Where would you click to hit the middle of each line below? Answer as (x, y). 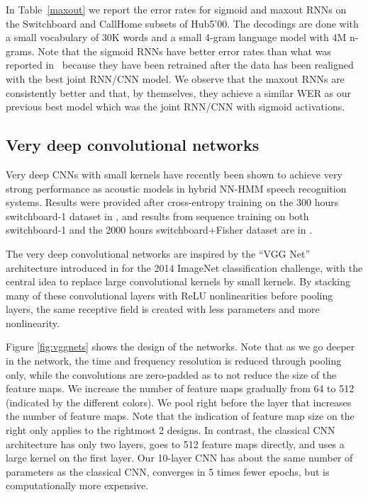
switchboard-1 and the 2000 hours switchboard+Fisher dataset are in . (159, 230)
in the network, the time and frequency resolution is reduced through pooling (174, 361)
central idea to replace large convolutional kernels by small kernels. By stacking (178, 281)
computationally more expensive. (77, 485)
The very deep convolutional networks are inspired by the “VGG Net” (158, 253)
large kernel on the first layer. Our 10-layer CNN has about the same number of (179, 458)
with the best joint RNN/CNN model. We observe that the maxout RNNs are (175, 78)
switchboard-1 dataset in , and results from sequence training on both (157, 216)
